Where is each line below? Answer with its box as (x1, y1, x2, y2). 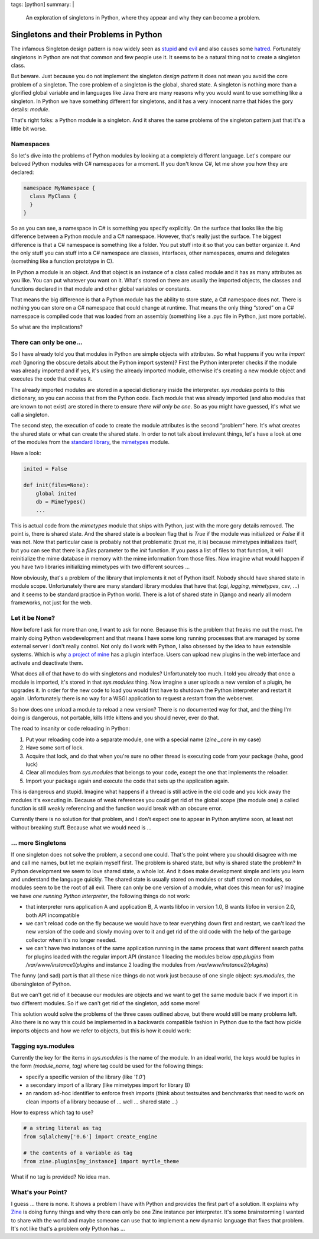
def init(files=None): (23, 482, 89, 488)
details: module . (11, 106, 50, 113)
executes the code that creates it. (11, 375, 93, 382)
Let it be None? (11, 613, 56, 622)
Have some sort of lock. (25, 744, 84, 751)
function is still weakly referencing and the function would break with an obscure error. (11, 805, 223, 812)
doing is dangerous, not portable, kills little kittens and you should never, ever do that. (11, 714, 220, 722)
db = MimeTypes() (35, 498, 86, 506)
